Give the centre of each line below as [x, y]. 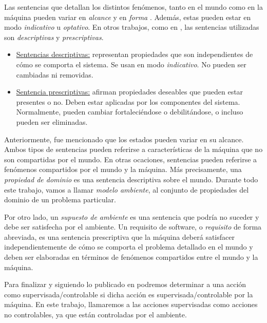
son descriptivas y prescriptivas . [54, 37]
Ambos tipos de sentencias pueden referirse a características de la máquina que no [133, 149]
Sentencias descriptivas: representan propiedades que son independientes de [135, 54]
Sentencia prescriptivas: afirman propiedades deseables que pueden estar [130, 92]
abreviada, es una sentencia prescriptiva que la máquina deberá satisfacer [119, 236]
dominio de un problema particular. [60, 199]
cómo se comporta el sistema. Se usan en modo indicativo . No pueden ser [131, 64]
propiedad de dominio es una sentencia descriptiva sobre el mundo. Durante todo [131, 179]
